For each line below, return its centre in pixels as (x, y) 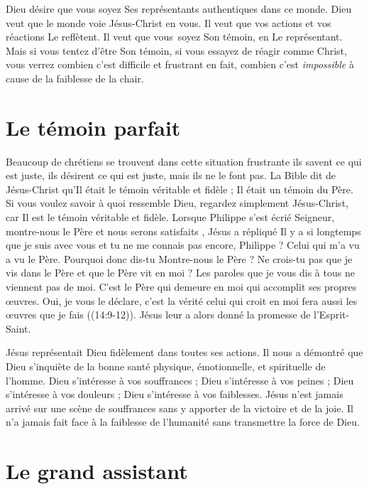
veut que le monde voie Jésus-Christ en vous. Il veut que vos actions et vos (169, 22)
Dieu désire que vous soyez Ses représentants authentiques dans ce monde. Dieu (179, 9)
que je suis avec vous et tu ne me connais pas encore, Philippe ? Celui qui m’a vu (183, 245)
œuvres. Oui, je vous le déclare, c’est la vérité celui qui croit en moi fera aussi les (182, 300)
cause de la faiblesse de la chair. (75, 78)
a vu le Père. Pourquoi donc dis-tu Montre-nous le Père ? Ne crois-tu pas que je (179, 258)
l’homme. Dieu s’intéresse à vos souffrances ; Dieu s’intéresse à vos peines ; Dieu (180, 380)
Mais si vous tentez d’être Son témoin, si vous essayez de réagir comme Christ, (176, 50)
